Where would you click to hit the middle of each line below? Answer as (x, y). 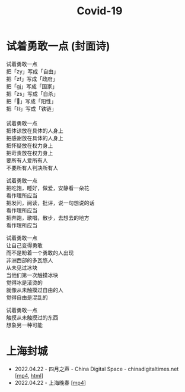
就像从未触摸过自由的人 (35, 290)
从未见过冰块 (22, 267)
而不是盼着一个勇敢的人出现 (40, 253)
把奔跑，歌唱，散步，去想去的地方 (48, 217)
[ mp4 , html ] (29, 375)
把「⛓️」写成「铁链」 (31, 108)
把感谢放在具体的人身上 (35, 138)
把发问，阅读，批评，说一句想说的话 (50, 203)
